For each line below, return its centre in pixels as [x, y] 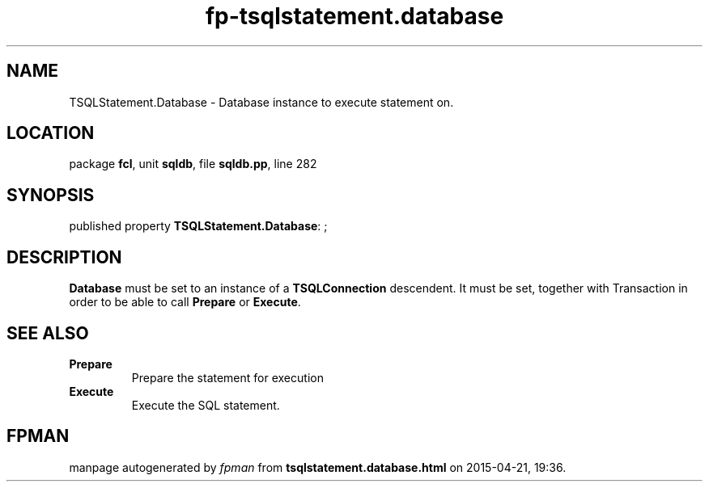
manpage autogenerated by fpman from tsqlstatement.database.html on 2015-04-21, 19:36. [318, 467]
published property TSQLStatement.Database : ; [198, 226]
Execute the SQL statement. [206, 405]
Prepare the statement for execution [227, 377]
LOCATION [51, 133]
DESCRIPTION [64, 257]
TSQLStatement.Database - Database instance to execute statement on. [261, 102]
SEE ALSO [48, 333]
